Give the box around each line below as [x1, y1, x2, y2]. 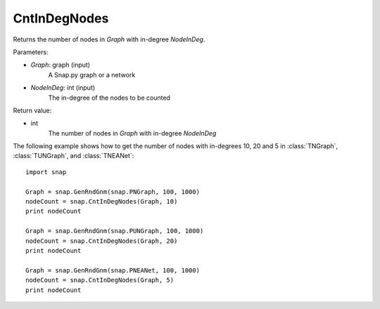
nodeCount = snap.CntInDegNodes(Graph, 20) [25, 237, 178, 245]
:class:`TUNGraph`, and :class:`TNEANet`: [13, 152, 134, 160]
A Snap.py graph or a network [48, 70, 136, 79]
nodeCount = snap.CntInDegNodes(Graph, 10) [25, 197, 178, 206]
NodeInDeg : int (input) [30, 84, 95, 92]
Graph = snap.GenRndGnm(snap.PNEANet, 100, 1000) [25, 266, 201, 274]
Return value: [13, 106, 52, 114]
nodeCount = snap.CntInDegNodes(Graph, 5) [25, 276, 175, 284]
